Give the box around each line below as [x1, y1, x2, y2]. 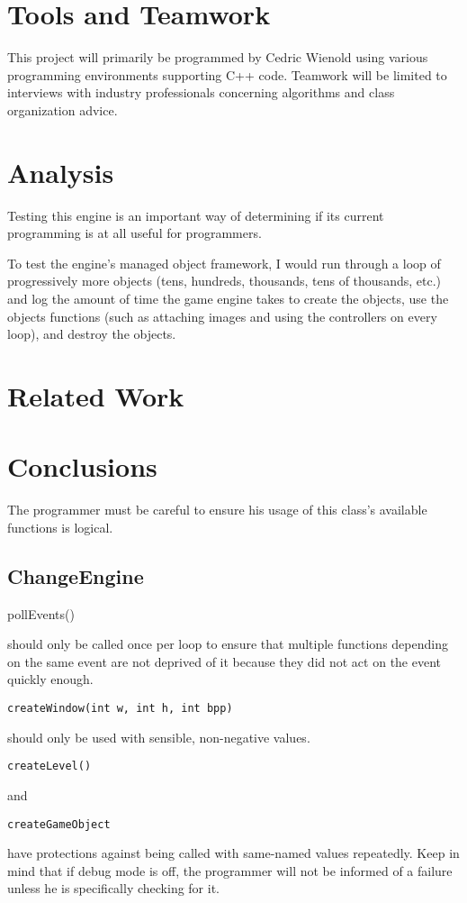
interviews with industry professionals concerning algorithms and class [7, 83, 395, 102]
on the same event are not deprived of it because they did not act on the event [7, 652, 442, 670]
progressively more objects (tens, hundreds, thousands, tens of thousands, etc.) [7, 271, 441, 290]
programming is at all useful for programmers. [7, 223, 262, 242]
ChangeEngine [7, 561, 144, 589]
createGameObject [7, 817, 111, 831]
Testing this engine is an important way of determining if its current [7, 205, 384, 224]
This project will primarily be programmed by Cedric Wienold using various [7, 48, 428, 67]
